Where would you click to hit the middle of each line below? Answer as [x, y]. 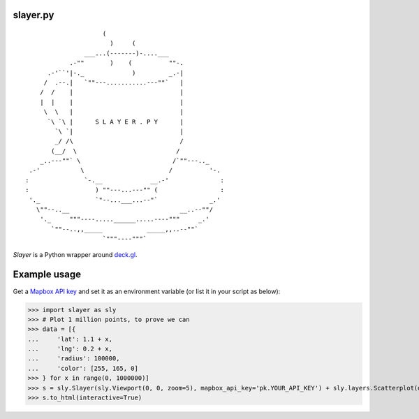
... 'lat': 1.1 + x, [70, 339]
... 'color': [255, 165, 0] [83, 368]
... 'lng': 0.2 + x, [70, 349]
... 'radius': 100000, [74, 359]
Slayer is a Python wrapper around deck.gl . [75, 254]
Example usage [47, 275]
